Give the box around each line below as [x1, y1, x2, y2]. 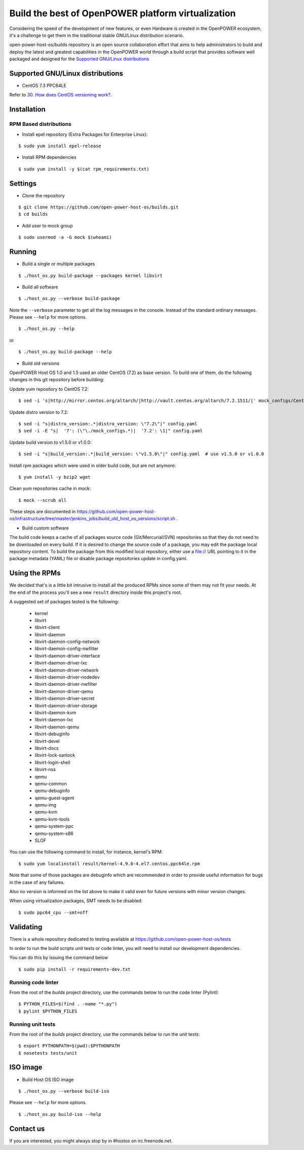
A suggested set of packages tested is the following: [9, 599, 119, 605]
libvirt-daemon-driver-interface [34, 653, 100, 659]
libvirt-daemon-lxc [34, 717, 73, 723]
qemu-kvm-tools [34, 816, 70, 822]
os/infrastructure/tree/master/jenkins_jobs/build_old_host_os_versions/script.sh [9, 516, 176, 522]
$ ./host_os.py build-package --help [18, 349, 112, 355]
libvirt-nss [34, 766, 56, 772]
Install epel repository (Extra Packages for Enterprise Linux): [22, 131, 148, 137]
